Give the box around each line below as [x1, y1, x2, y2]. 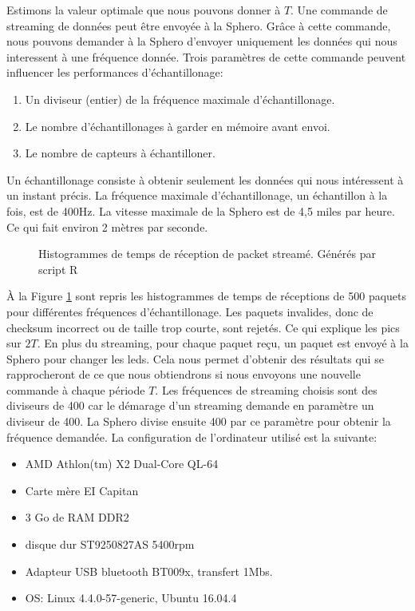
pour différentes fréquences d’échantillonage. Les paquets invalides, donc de [6, 303, 373, 319]
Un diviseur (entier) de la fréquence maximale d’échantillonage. [25, 90, 335, 107]
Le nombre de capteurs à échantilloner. [25, 145, 215, 161]
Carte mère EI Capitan [25, 482, 139, 498]
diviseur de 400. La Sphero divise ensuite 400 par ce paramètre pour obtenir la [6, 413, 391, 430]
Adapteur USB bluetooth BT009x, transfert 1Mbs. [25, 562, 273, 579]
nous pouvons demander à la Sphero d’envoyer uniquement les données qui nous [6, 33, 397, 50]
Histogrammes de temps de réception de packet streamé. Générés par [38, 245, 376, 262]
